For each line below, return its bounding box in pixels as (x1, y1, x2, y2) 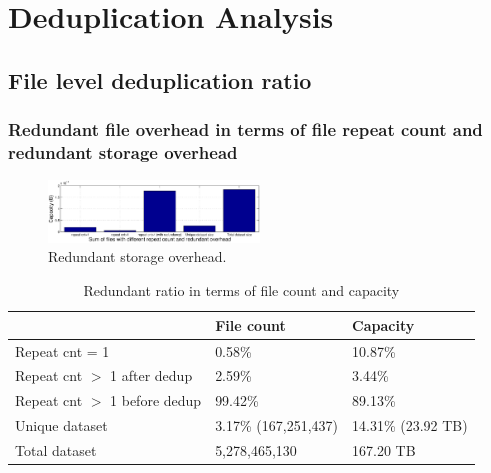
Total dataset (15, 439, 97, 460)
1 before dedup (110, 390, 202, 411)
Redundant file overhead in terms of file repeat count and (8, 117, 483, 142)
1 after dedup (110, 365, 193, 386)
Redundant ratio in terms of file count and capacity (83, 280, 400, 301)
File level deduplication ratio (8, 64, 312, 95)
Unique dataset (15, 415, 108, 436)
